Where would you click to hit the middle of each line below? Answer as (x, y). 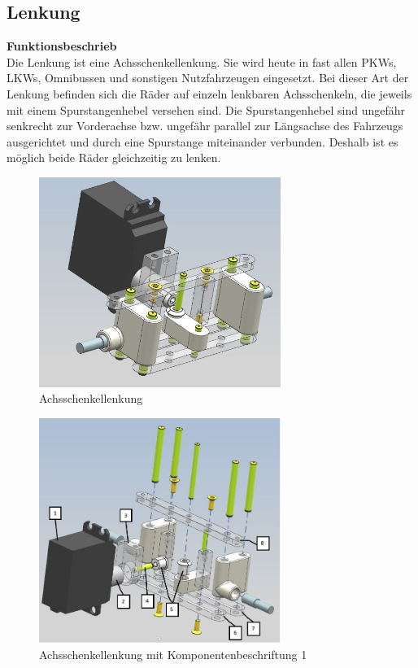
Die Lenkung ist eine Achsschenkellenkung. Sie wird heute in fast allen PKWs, (202, 61)
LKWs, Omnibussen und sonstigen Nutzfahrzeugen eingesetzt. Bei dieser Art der (208, 78)
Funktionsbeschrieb (62, 46)
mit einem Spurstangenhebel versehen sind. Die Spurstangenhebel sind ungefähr (206, 109)
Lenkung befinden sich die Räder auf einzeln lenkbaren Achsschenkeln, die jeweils (209, 93)
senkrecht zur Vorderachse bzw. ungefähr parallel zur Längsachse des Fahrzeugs (205, 126)
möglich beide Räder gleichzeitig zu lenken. (114, 157)
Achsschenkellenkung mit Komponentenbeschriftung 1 (173, 654)
